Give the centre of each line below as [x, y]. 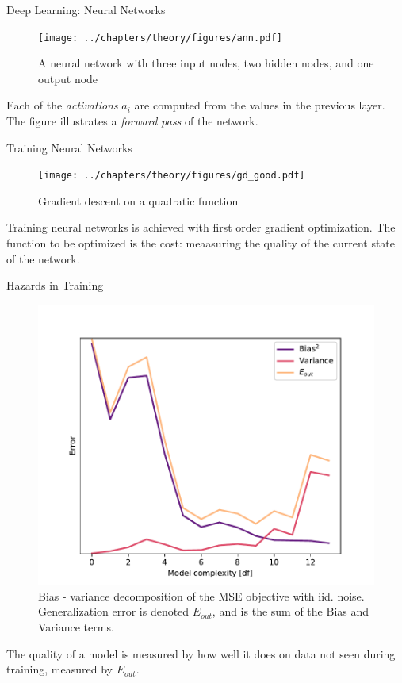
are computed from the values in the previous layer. [260, 105]
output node [68, 78]
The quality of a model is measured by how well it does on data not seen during [201, 653]
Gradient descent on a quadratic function [138, 200]
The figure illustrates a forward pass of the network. [132, 121]
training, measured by [59, 669]
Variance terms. [76, 626]
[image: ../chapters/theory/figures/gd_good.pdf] [172, 176]
